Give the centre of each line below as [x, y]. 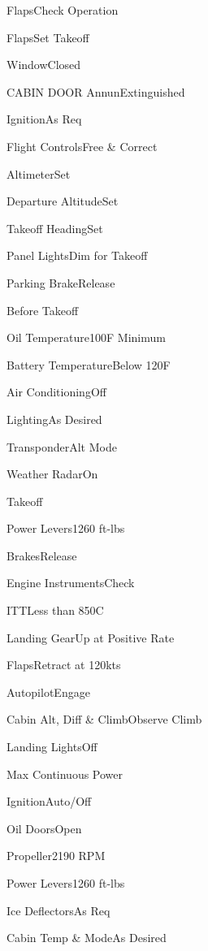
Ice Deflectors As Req [58, 910]
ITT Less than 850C [55, 610]
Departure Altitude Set [63, 201]
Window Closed [44, 65]
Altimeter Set [39, 173]
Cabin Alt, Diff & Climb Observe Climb [104, 719]
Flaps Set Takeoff [48, 37]
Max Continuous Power [65, 774]
